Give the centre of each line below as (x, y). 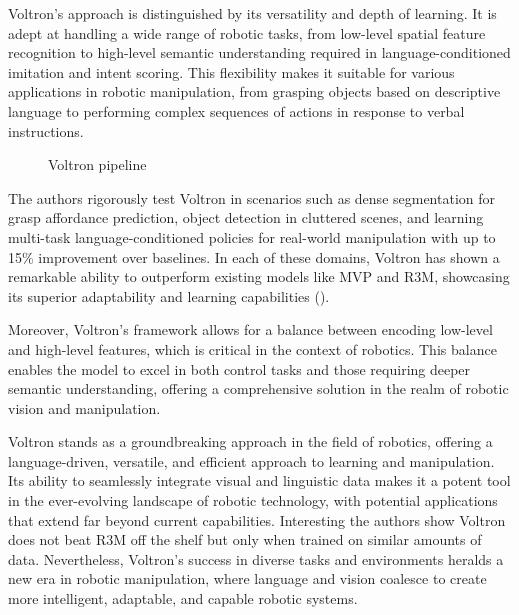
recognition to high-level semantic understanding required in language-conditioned (259, 52)
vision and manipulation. (84, 407)
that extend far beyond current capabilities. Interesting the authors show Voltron (257, 519)
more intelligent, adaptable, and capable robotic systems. (183, 598)
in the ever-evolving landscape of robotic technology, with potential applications (253, 500)
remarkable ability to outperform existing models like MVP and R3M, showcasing (259, 276)
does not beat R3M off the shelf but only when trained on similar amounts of (245, 539)
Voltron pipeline (97, 164)
